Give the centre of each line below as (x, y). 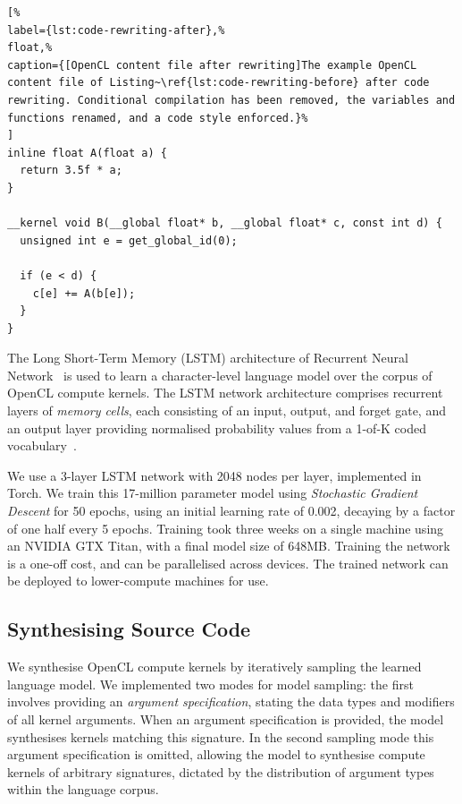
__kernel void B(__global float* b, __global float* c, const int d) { (225, 223)
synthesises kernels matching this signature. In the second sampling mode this (221, 736)
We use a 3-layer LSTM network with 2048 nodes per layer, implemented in (214, 475)
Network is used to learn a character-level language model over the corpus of (220, 375)
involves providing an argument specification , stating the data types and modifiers (231, 701)
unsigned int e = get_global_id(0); (129, 240)
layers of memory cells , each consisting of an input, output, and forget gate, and (227, 411)
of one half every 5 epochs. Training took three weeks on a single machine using (226, 528)
